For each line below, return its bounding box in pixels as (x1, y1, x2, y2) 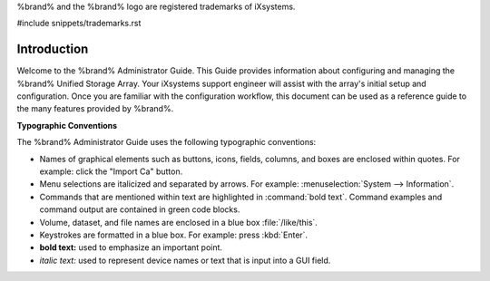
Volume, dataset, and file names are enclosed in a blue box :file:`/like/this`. (39, 217, 318, 228)
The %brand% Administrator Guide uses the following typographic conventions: (16, 137, 317, 148)
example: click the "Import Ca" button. (39, 166, 183, 177)
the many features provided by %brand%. (16, 103, 174, 114)
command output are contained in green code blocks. (39, 204, 240, 215)
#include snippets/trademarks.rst (16, 18, 142, 29)
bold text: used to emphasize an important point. (39, 242, 222, 253)
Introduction (16, 42, 89, 57)
